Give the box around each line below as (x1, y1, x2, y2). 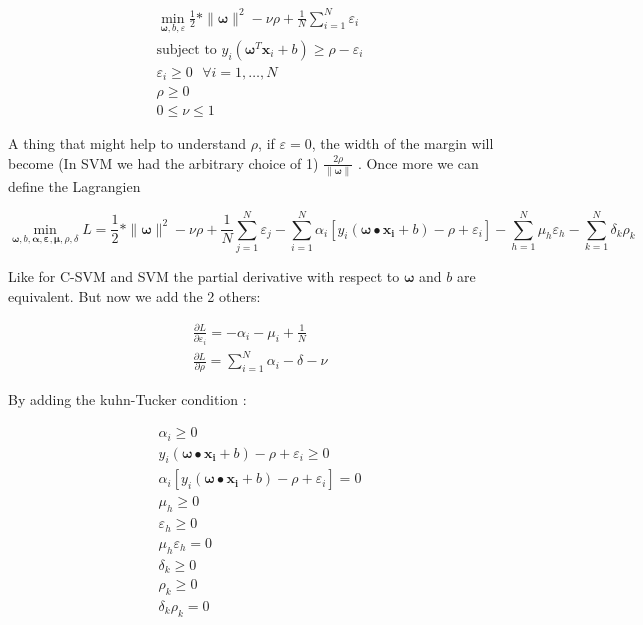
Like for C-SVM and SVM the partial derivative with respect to (8, 265, 400, 286)
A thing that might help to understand (8, 133, 247, 154)
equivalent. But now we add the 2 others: (8, 285, 261, 306)
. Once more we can (357, 152, 479, 173)
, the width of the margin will (311, 133, 494, 154)
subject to (156, 42, 217, 57)
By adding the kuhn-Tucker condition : (8, 389, 247, 410)
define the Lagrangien (8, 176, 141, 197)
